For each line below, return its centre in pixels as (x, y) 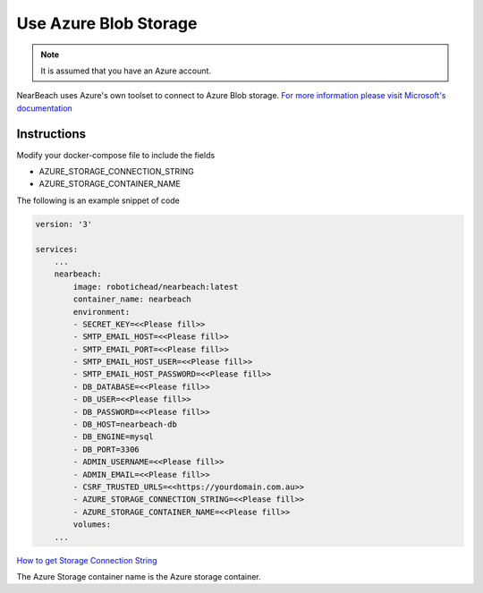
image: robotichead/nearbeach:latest (156, 287)
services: (57, 249)
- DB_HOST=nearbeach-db (125, 424)
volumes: (92, 525)
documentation (45, 108)
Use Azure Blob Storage (107, 23)
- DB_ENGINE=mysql (113, 437)
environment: (102, 312)
